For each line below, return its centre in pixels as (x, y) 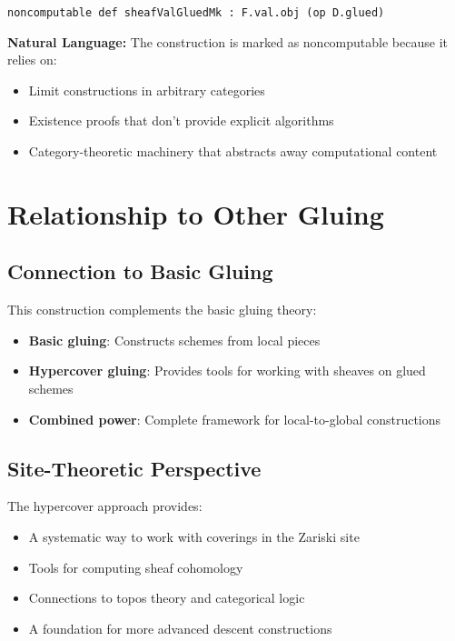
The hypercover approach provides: (105, 506)
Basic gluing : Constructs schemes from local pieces (174, 340)
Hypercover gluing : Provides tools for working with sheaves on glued (227, 371)
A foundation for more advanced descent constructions (180, 628)
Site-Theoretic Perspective (134, 468)
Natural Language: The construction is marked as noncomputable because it (227, 41)
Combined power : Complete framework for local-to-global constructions (235, 419)
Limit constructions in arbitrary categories (147, 90)
